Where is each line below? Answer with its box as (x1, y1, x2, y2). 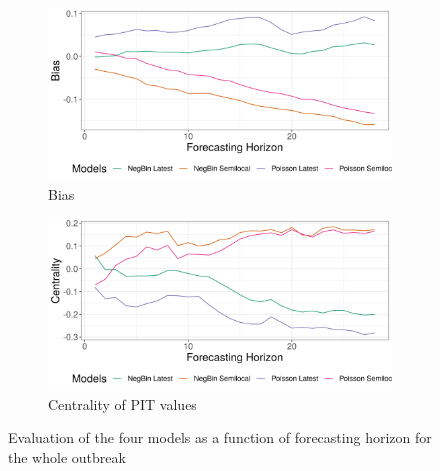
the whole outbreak (8, 446, 126, 467)
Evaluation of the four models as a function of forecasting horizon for (8, 427, 432, 448)
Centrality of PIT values (48, 393, 197, 414)
